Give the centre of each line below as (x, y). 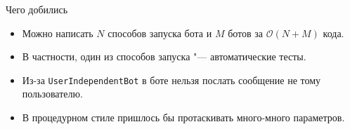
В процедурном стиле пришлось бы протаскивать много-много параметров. (183, 117)
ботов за (246, 33)
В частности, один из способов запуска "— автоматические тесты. (164, 56)
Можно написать (58, 33)
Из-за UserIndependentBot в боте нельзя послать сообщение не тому (171, 80)
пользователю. (52, 94)
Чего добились (37, 9)
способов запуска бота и (160, 33)
